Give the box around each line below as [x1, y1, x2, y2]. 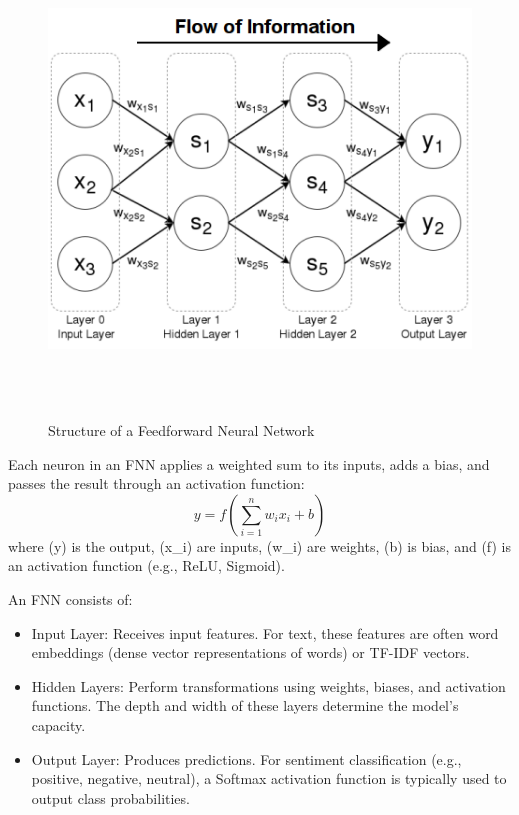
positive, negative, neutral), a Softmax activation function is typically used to [31, 768, 507, 789]
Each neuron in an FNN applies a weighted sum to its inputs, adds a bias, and [8, 453, 490, 474]
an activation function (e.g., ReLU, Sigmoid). [8, 555, 285, 576]
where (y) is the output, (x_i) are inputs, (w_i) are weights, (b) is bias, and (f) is [8, 535, 512, 556]
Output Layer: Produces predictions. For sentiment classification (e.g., [31, 748, 462, 769]
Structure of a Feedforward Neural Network [48, 420, 315, 440]
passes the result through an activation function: [8, 473, 305, 494]
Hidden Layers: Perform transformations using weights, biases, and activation [31, 675, 506, 696]
